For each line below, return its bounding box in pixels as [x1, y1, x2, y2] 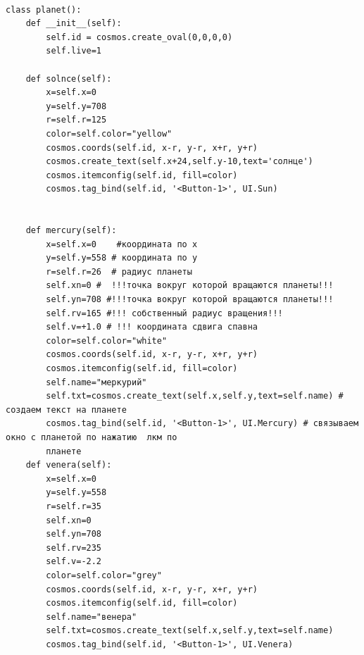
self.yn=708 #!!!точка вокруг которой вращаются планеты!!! [46, 294, 334, 305]
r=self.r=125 [46, 115, 107, 125]
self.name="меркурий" [46, 377, 147, 387]
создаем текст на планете [6, 404, 127, 415]
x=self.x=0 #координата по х [46, 239, 198, 249]
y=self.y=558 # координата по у [46, 253, 198, 263]
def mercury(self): [25, 225, 117, 236]
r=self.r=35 [46, 501, 102, 511]
